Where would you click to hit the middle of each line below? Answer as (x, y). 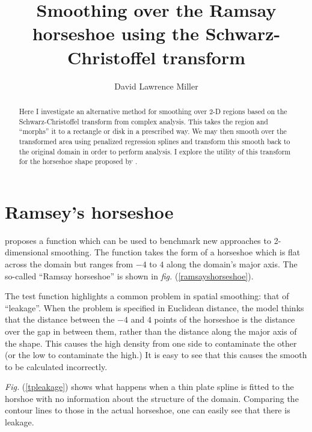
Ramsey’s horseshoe (89, 211)
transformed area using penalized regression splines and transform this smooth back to (154, 141)
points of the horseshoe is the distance (225, 319)
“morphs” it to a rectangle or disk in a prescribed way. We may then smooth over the (153, 131)
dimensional (27, 252)
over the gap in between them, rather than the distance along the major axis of (151, 331)
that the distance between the (60, 319)
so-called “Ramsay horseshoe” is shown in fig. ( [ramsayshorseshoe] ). (129, 275)
